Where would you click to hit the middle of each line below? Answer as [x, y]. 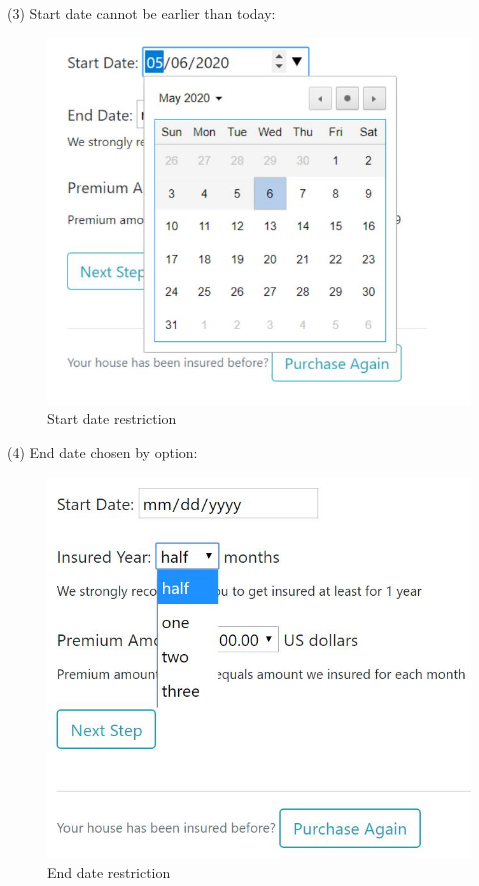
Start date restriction [112, 418]
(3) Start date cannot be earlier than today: [141, 13]
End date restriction [109, 872]
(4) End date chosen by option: [102, 451]
